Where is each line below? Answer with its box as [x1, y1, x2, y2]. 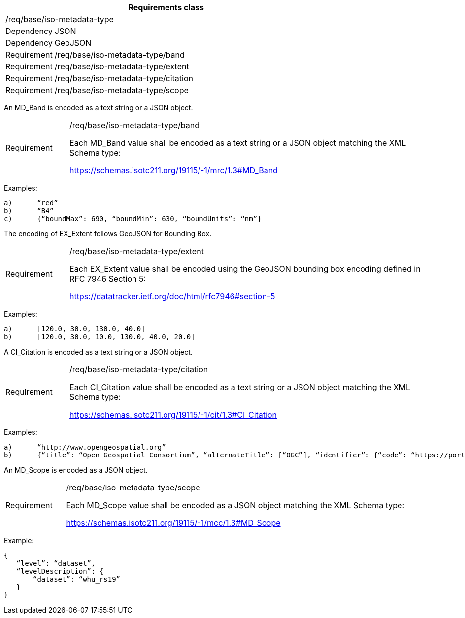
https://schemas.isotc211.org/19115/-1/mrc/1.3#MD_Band [69, 165, 278, 175]
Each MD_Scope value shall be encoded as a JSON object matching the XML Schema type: [66, 500, 405, 510]
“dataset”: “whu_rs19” [33, 575, 121, 583]
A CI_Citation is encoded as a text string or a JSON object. [4, 348, 193, 356]
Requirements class [128, 2, 204, 12]
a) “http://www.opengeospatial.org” [4, 443, 166, 451]
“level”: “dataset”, [16, 559, 96, 567]
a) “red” [4, 199, 58, 207]
